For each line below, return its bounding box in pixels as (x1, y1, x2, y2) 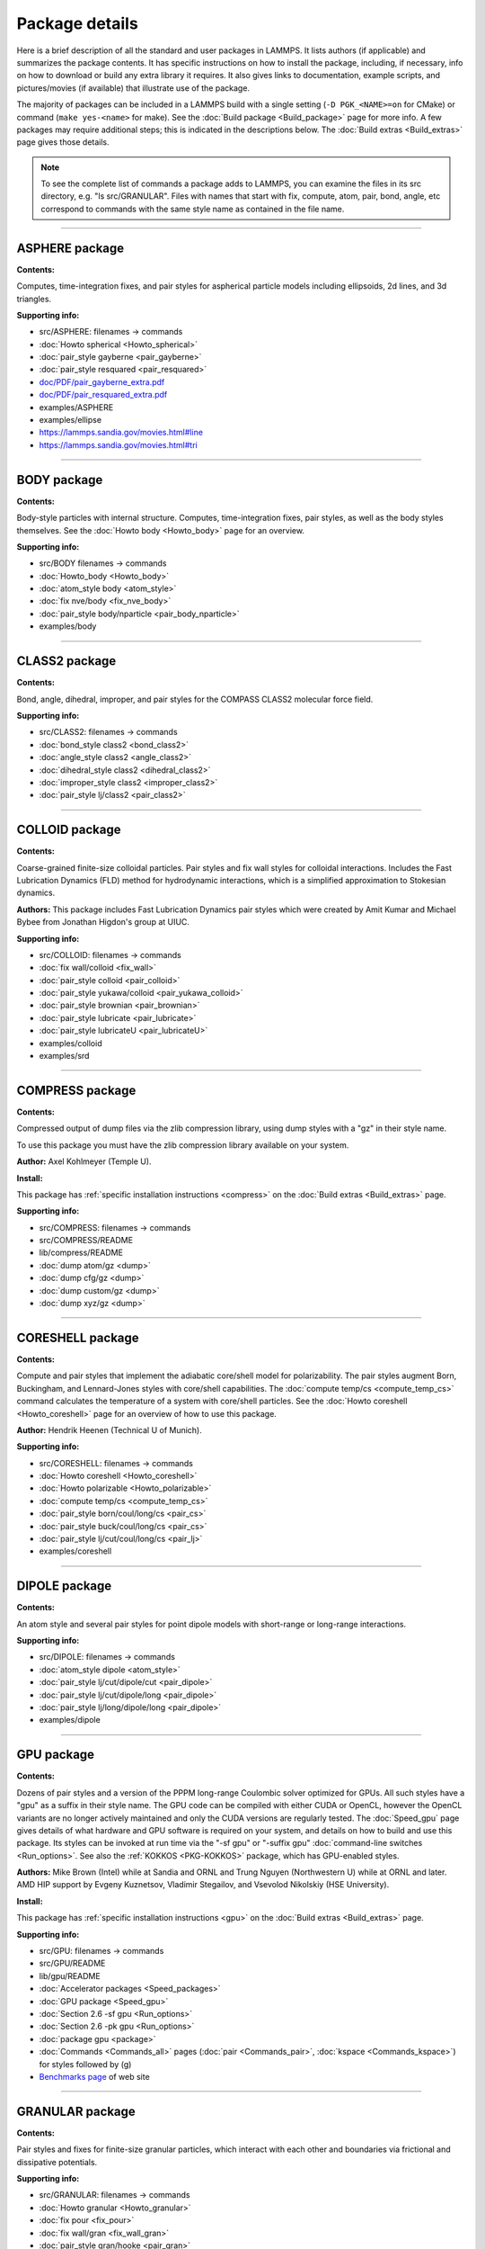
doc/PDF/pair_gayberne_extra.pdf (39, 376, 165, 387)
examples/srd (39, 1051, 90, 1062)
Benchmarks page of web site (39, 2071, 150, 2082)
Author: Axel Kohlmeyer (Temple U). (16, 1156, 152, 1167)
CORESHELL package (16, 1330, 139, 1345)
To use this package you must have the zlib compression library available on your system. (16, 1139, 349, 1151)
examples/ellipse (39, 415, 102, 426)
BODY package (16, 472, 103, 488)
